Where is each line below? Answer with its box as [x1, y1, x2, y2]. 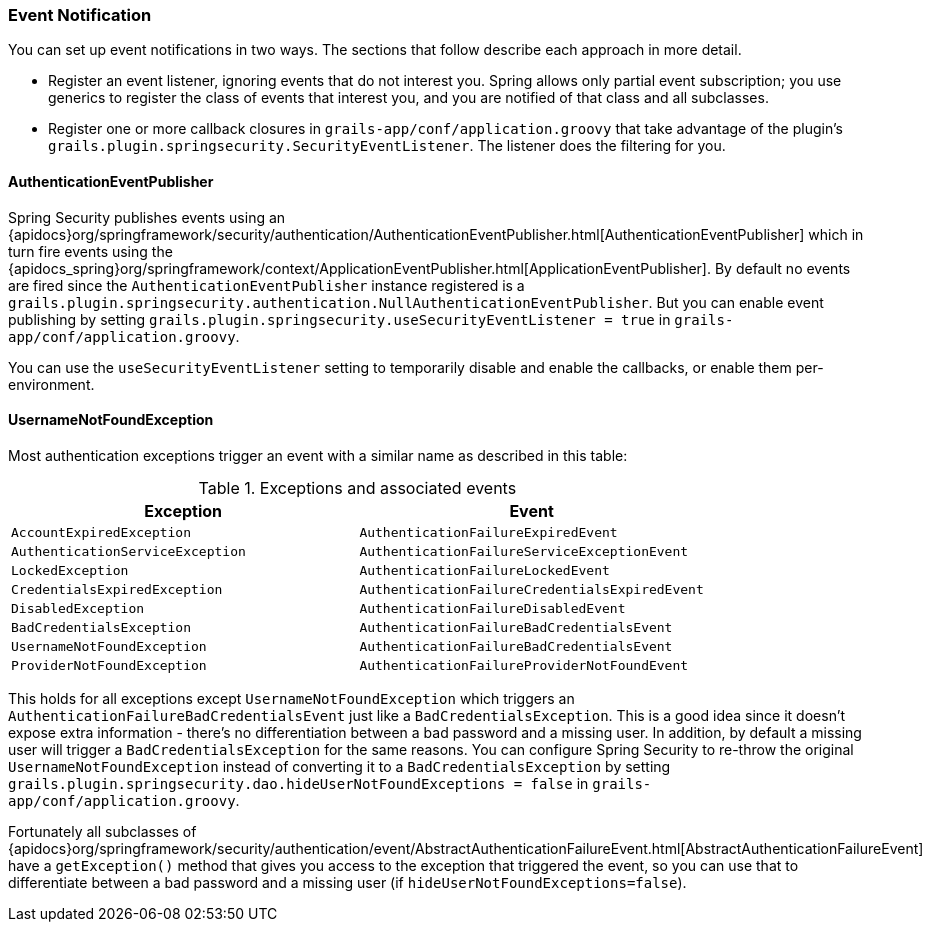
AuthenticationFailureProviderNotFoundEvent [359, 657, 689, 673]
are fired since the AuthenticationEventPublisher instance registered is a [8, 276, 525, 294]
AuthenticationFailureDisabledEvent [359, 600, 626, 616]
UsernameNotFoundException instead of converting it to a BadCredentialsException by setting [8, 757, 671, 775]
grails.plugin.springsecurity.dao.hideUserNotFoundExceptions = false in [8, 774, 589, 792]
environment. [8, 375, 95, 393]
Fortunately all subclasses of [8, 822, 197, 840]
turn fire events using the [8, 242, 173, 260]
